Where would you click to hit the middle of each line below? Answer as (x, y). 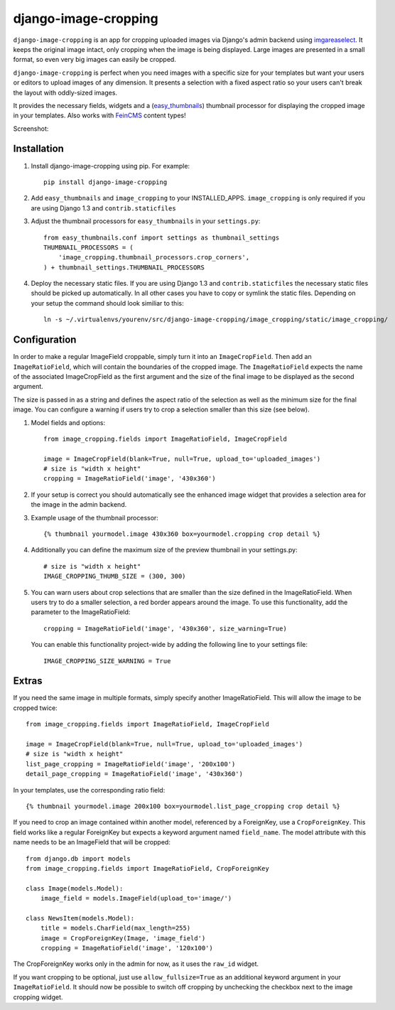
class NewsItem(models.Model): (80, 918)
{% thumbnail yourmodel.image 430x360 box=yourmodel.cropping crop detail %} (182, 534)
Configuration (45, 340)
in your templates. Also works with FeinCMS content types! (99, 115)
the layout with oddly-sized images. (65, 92)
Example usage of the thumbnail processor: (95, 517)
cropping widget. (38, 997)
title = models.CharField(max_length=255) (115, 928)
